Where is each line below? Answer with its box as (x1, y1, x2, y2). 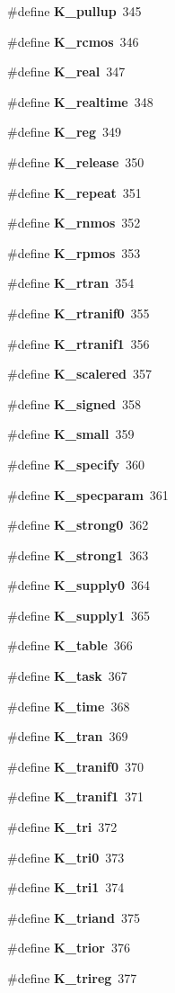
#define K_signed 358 (7, 394, 142, 413)
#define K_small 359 (7, 425, 135, 443)
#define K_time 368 (7, 696, 130, 715)
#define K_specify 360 (7, 454, 145, 473)
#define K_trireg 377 (7, 969, 137, 987)
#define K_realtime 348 (7, 92, 153, 111)
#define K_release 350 (7, 152, 144, 171)
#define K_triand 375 (7, 908, 140, 926)
